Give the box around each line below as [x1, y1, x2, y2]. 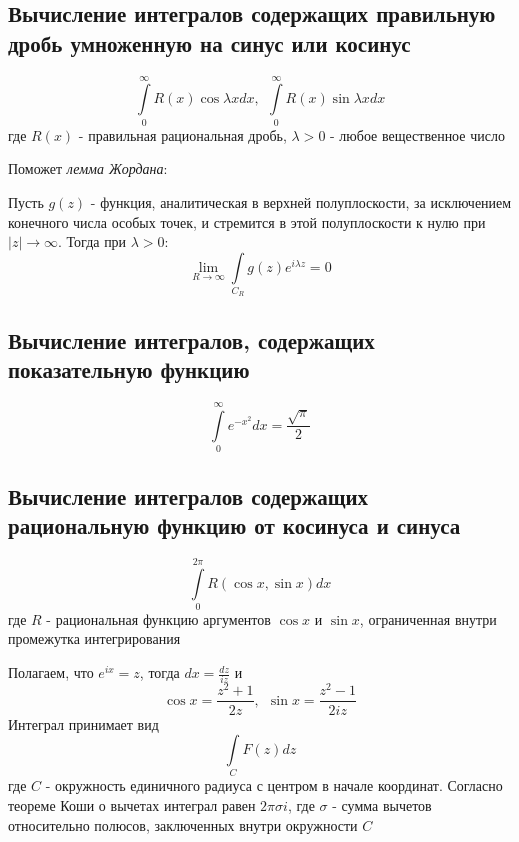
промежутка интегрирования [8, 628, 181, 649]
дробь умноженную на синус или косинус [8, 27, 411, 58]
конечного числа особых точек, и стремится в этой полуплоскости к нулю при [8, 211, 486, 232]
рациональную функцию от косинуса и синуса [8, 509, 461, 540]
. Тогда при [58, 231, 127, 252]
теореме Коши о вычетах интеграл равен [8, 795, 256, 816]
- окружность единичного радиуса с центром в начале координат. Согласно [45, 775, 503, 796]
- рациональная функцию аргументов [46, 608, 271, 629]
